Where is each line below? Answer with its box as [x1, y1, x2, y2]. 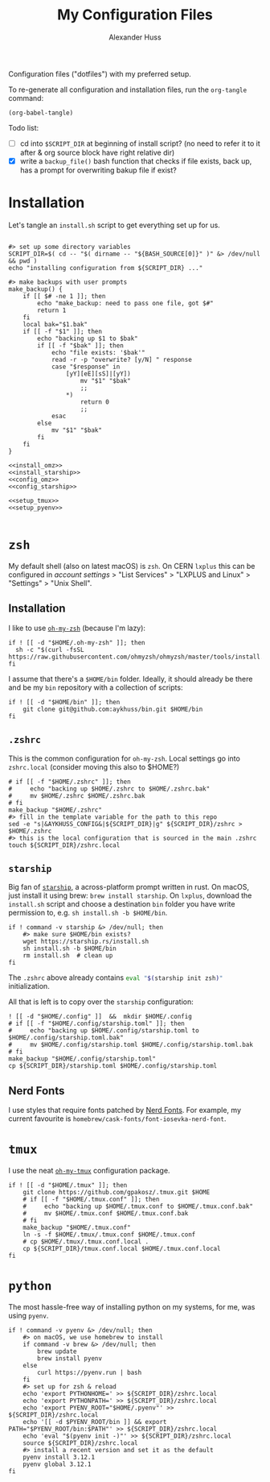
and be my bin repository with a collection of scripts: [8, 683, 183, 692]
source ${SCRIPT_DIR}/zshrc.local [22, 1439, 138, 1447]
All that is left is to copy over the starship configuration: [8, 997, 194, 1007]
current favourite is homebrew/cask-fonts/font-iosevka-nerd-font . [8, 1114, 227, 1123]
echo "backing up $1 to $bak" [37, 334, 138, 342]
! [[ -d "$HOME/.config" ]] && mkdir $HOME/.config [8, 1013, 193, 1021]
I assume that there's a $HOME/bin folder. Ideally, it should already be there [8, 674, 253, 683]
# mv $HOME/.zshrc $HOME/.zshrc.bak [8, 791, 146, 799]
